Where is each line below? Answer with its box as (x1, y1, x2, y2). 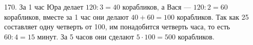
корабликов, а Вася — (122, 2, 191, 12)
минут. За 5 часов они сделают (37, 31, 134, 41)
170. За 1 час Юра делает (4, 2, 84, 12)
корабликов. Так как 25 (177, 11, 249, 22)
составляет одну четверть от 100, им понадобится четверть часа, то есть (4, 21, 230, 32)
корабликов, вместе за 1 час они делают (4, 11, 129, 22)
